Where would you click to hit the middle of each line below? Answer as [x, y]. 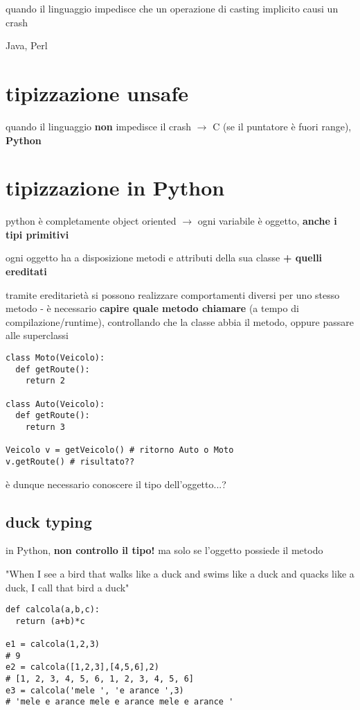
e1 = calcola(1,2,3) [53, 644]
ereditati [26, 271]
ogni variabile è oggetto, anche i [267, 221]
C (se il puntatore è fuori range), [282, 126]
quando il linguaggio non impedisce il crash [99, 126]
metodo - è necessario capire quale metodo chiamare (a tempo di [152, 308]
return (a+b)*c [50, 621]
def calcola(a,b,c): [53, 610]
